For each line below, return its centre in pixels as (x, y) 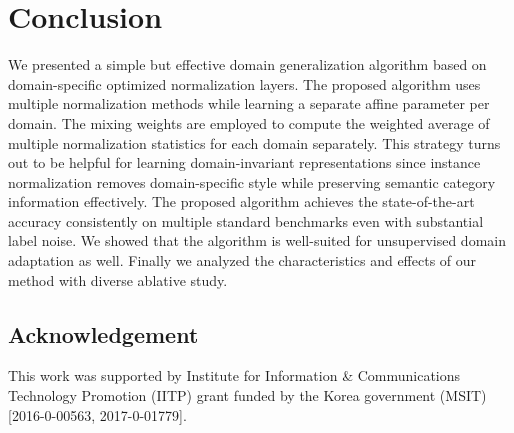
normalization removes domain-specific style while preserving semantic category (252, 181)
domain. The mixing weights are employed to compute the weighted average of (249, 122)
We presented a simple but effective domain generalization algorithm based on (247, 64)
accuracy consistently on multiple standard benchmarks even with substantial (246, 220)
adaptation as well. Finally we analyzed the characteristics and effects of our (242, 260)
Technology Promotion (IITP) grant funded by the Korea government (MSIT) (247, 395)
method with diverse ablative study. (118, 279)
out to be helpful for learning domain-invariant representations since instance (244, 162)
